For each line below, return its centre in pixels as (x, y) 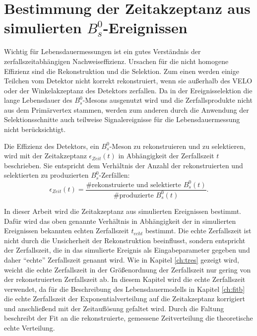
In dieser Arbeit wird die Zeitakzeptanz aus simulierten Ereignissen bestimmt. (123, 211)
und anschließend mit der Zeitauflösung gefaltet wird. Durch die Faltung (114, 308)
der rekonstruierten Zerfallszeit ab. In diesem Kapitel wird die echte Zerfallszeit (125, 279)
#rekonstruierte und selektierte (134, 185)
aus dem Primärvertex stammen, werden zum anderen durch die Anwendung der (127, 109)
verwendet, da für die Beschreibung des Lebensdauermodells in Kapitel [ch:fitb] (125, 289)
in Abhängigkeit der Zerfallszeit (166, 156)
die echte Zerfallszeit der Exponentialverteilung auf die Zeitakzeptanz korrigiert (125, 299)
